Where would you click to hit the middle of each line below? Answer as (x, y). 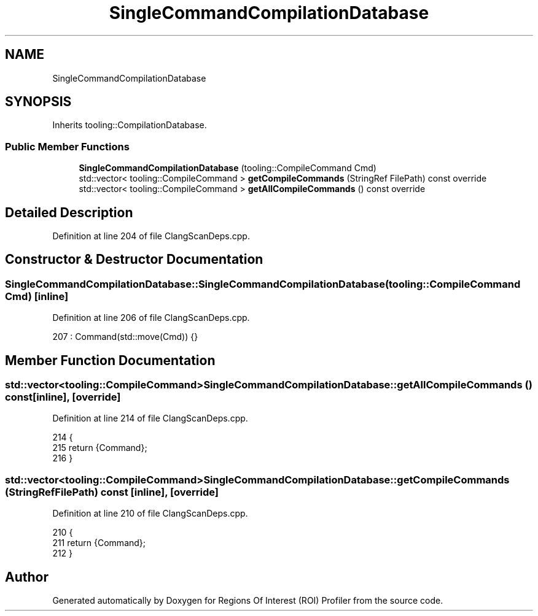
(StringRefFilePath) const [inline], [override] (112, 492)
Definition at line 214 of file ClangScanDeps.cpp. (150, 418)
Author (27, 577)
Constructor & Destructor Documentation (134, 260)
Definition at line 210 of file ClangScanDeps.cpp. (150, 514)
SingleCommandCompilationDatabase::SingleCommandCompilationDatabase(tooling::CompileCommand (263, 284)
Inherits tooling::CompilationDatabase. (130, 125)
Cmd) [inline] (37, 296)
